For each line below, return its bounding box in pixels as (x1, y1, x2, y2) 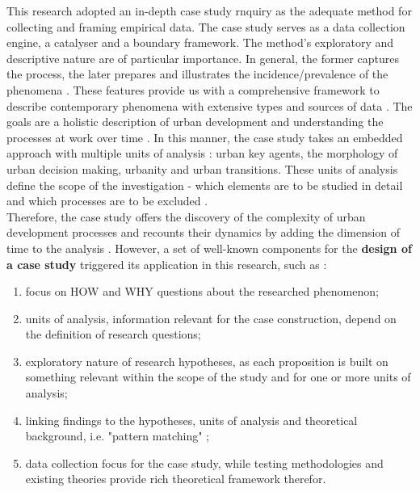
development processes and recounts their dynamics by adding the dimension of (6, 224, 401, 241)
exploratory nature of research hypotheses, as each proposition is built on (25, 352, 388, 369)
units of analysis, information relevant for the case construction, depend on (25, 309, 397, 326)
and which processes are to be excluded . (6, 192, 208, 209)
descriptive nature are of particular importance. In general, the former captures (6, 49, 399, 66)
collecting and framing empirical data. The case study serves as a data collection (6, 18, 405, 35)
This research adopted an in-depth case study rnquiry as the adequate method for (6, 2, 412, 19)
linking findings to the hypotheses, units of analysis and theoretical (25, 411, 358, 428)
